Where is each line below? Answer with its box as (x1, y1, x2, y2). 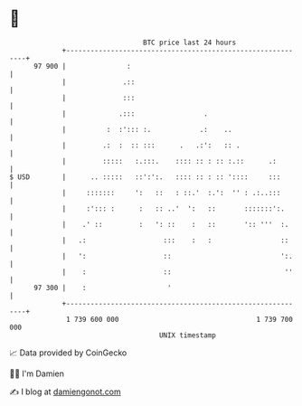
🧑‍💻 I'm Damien (9, 368, 65, 379)
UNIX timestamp (158, 330, 217, 340)
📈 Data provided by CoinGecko (9, 347, 127, 358)
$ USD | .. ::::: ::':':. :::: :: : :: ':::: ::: (9, 172, 281, 182)
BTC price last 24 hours (143, 38, 237, 47)
